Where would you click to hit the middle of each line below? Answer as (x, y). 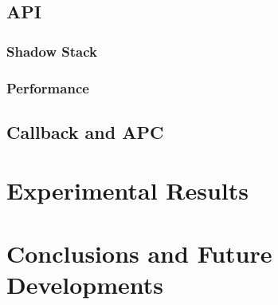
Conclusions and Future (139, 253)
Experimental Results (127, 190)
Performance (48, 87)
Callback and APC (85, 131)
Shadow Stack (52, 51)
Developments (85, 284)
